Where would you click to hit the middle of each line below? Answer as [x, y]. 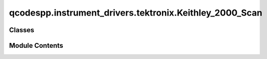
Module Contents [36, 46]
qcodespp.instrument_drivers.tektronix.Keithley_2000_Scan [136, 13]
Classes [22, 30]
